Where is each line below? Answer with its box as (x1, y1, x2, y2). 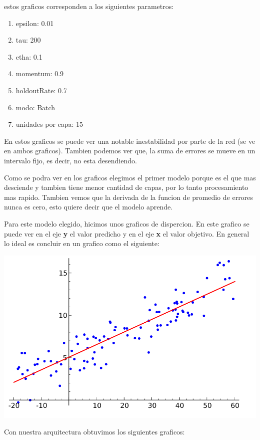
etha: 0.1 (15, 51, 42, 62)
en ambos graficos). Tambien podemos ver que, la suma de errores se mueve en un (4, 145, 255, 156)
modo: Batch (15, 102, 55, 112)
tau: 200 (15, 35, 41, 45)
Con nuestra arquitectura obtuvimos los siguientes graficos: (4, 426, 185, 437)
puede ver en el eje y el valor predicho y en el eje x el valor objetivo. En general (4, 228, 249, 239)
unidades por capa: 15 (15, 119, 83, 129)
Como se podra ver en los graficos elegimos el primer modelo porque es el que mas (4, 172, 256, 182)
